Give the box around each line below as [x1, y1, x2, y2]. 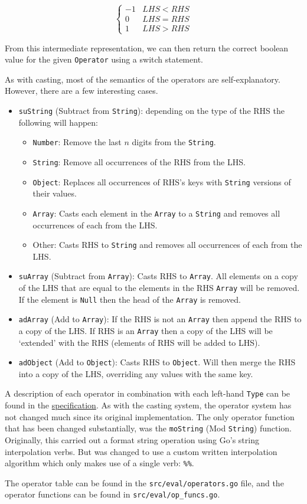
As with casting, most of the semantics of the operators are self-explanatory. [5, 73, 280, 85]
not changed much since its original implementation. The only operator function [5, 410, 295, 423]
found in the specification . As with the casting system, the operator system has [5, 399, 292, 411]
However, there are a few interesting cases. [5, 84, 158, 97]
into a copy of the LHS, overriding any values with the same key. [18, 367, 253, 379]
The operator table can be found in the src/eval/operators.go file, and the [5, 476, 284, 489]
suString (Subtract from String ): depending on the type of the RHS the [18, 104, 285, 117]
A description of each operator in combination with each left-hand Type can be [5, 387, 290, 400]
